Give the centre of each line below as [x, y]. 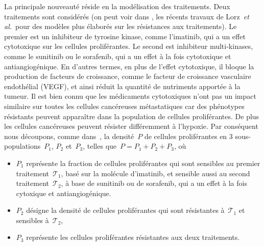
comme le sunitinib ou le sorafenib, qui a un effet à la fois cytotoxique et [118, 56]
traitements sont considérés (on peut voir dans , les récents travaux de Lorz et [127, 16]
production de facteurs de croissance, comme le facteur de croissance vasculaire [128, 76]
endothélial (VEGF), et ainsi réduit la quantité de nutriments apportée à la [122, 86]
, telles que [100, 146]
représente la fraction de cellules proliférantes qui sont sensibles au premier [143, 163]
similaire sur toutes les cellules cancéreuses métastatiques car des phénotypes [124, 106]
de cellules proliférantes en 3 [188, 136]
